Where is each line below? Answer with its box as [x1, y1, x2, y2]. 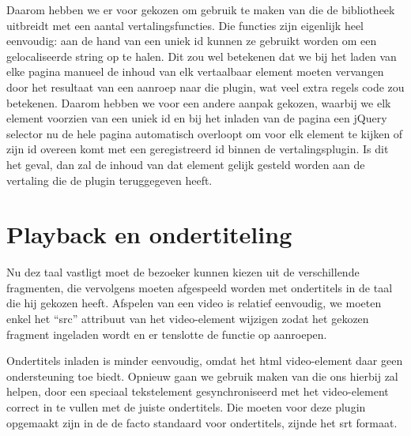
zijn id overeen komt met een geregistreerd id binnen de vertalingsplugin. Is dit [6, 141, 389, 157]
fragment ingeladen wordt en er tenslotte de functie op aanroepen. [6, 325, 327, 342]
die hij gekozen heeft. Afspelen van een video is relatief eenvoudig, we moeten [6, 295, 382, 311]
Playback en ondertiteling [6, 218, 292, 250]
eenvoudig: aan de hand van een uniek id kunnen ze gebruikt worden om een [6, 32, 377, 49]
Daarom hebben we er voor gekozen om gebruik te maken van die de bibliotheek [6, 2, 395, 17]
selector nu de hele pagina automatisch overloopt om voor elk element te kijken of [6, 125, 403, 141]
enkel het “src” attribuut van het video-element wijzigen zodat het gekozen [6, 310, 369, 327]
